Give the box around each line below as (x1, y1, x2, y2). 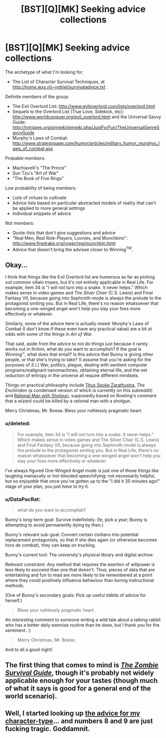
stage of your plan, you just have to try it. (5, 483, 89, 489)
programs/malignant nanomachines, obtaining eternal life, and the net (5, 367, 148, 373)
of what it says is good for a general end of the (5, 684, 151, 693)
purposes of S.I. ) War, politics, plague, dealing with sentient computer (5, 362, 148, 368)
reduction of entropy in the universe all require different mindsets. (5, 372, 140, 378)
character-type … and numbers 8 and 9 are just (5, 717, 153, 725)
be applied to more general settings (12, 205, 85, 211)
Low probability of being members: (5, 185, 77, 191)
